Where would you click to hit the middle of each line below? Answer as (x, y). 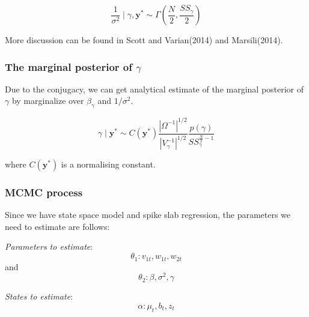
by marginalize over (48, 101)
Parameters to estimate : (49, 246)
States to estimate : (39, 296)
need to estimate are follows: (57, 226)
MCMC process (44, 192)
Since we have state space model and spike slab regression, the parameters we (148, 215)
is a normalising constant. (108, 164)
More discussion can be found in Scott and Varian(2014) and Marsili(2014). (144, 40)
